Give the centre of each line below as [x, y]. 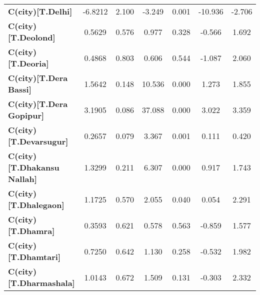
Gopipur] [26, 115]
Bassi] [20, 89]
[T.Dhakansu [34, 167]
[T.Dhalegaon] [36, 205]
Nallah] [22, 179]
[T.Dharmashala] [41, 283]
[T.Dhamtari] [34, 257]
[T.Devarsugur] [38, 141]
